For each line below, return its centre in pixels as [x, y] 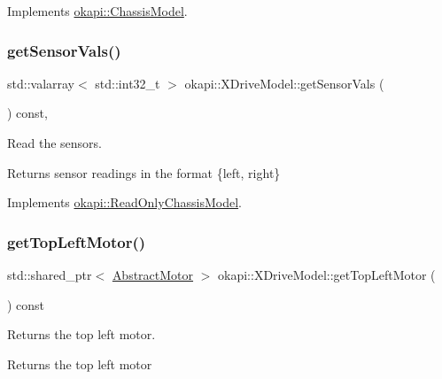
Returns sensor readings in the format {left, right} [144, 172]
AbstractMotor [153, 275]
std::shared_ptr [50, 275]
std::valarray [41, 83]
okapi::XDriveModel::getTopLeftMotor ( [327, 275]
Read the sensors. [55, 143]
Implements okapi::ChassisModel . [97, 11]
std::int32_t [128, 83]
